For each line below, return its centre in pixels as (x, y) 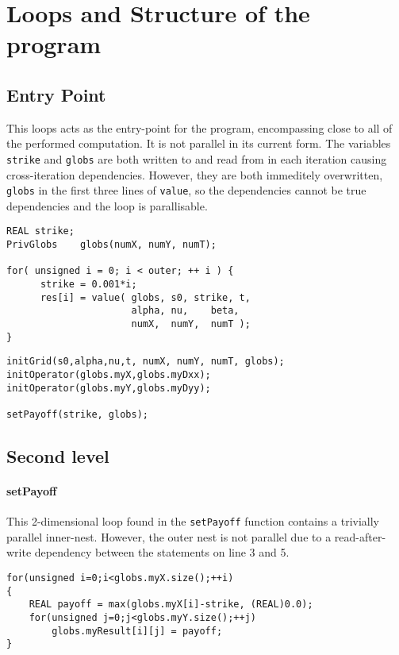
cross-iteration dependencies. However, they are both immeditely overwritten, (195, 174)
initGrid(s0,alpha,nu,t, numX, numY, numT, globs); (146, 362)
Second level (58, 456)
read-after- (360, 536)
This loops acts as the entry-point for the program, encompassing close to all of (199, 127)
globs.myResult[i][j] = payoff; (137, 631)
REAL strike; (40, 231)
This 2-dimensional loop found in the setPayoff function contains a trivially (193, 521)
